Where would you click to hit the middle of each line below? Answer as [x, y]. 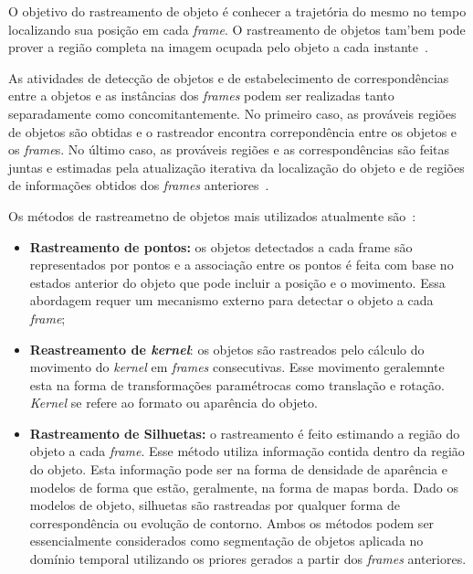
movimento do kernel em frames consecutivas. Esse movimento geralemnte [237, 367]
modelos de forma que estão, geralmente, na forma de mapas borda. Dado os [244, 487]
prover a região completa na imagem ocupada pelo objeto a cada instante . [218, 47]
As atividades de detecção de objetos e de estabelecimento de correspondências [229, 77]
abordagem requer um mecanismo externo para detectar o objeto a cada [231, 300]
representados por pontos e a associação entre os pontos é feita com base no [242, 265]
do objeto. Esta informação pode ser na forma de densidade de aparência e [238, 469]
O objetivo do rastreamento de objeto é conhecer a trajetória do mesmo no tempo [237, 11]
